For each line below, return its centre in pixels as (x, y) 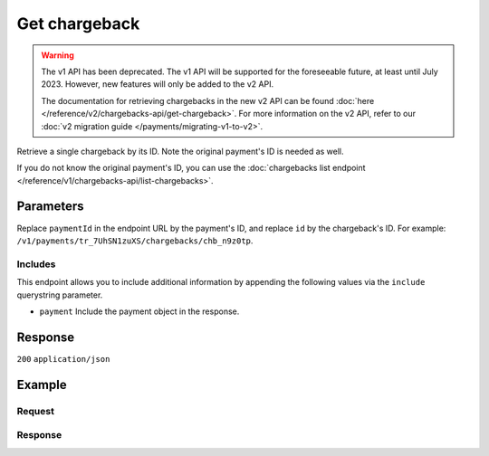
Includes (36, 264)
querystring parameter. (60, 295)
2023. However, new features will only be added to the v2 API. (158, 84)
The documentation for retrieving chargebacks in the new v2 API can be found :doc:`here (208, 100)
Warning (58, 55)
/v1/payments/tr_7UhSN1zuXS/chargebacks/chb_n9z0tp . (135, 241)
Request (35, 411)
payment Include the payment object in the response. (139, 311)
